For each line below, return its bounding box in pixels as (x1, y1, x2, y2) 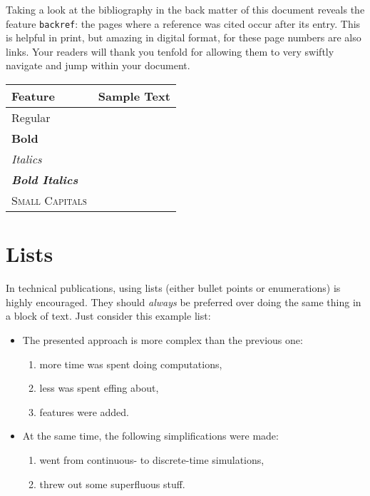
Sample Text (98, 88, 170, 105)
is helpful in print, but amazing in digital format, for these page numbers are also (6, 30, 361, 45)
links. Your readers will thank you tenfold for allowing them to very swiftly (6, 44, 334, 59)
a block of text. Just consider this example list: (6, 308, 211, 323)
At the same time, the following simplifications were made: (22, 428, 279, 443)
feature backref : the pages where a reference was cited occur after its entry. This (6, 16, 361, 31)
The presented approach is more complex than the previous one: (22, 332, 303, 347)
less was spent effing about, (39, 380, 159, 395)
